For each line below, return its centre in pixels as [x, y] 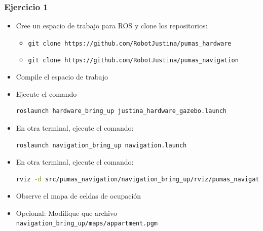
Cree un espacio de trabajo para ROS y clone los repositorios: [112, 26]
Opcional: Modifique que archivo [66, 213]
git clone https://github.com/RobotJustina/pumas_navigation [133, 61]
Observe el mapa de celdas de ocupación [79, 196]
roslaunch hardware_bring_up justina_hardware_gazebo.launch [121, 111]
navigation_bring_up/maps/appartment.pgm [87, 224]
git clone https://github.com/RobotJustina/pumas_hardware [130, 43]
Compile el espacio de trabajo [62, 77]
